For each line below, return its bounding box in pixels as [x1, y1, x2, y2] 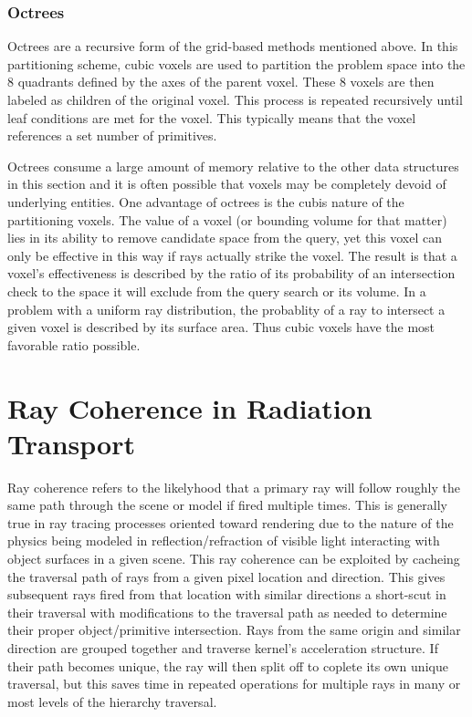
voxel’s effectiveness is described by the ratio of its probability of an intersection [7, 264, 456, 283]
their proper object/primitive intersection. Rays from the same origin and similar [7, 620, 461, 639]
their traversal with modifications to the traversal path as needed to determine [7, 602, 447, 621]
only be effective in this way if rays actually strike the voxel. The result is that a [7, 245, 457, 265]
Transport [7, 424, 135, 462]
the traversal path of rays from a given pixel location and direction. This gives [7, 566, 446, 586]
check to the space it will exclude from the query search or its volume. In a [7, 281, 426, 300]
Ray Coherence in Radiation [7, 389, 372, 426]
